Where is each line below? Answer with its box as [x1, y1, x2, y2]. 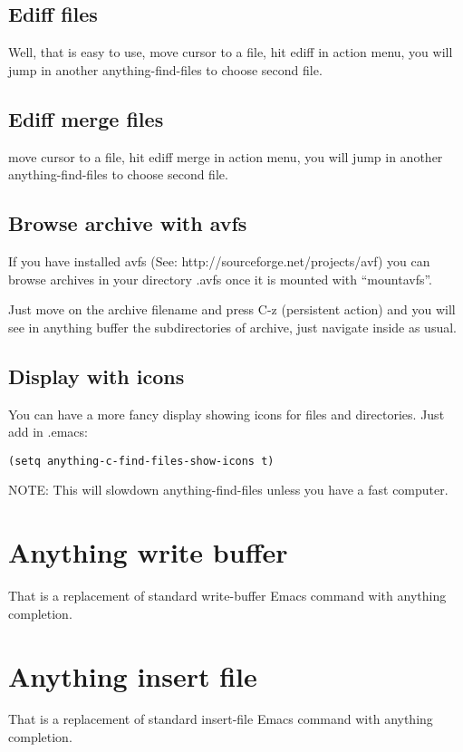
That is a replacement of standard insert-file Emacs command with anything [8, 709, 433, 728]
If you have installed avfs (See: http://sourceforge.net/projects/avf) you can [8, 251, 430, 270]
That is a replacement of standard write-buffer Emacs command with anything [8, 586, 447, 605]
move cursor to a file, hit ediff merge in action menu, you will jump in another [8, 147, 443, 166]
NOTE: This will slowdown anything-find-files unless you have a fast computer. [8, 480, 449, 499]
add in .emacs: [8, 422, 88, 441]
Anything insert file [8, 657, 257, 694]
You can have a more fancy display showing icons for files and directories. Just [8, 404, 445, 423]
